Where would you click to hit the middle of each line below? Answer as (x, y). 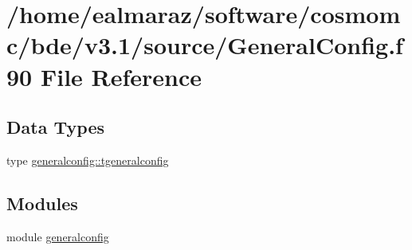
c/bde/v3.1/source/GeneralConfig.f (205, 45)
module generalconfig (58, 236)
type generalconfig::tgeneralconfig (88, 160)
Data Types (55, 127)
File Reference (121, 76)
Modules (42, 203)
